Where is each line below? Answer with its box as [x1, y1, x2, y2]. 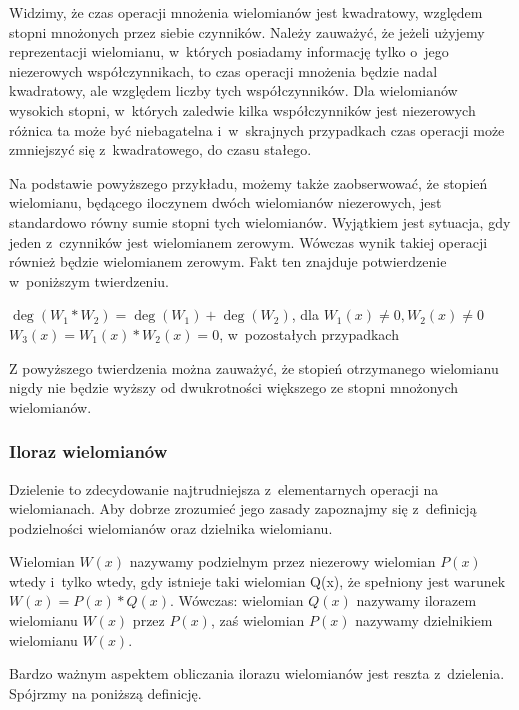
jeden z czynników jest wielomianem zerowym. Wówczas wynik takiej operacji [9, 231, 488, 252]
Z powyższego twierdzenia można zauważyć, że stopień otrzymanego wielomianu [9, 357, 499, 378]
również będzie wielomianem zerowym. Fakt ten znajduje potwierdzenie [9, 251, 447, 272]
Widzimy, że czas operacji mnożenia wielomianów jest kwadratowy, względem [9, 2, 483, 22]
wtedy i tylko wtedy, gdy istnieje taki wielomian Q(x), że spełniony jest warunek [9, 570, 506, 591]
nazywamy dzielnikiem [355, 610, 493, 631]
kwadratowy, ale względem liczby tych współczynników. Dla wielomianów [9, 80, 458, 101]
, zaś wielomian [210, 610, 305, 631]
